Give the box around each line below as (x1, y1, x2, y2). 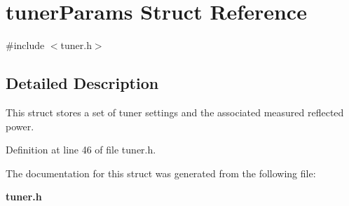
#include (6, 38, 45, 53)
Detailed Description (6, 72, 159, 94)
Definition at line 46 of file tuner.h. (6, 142, 156, 157)
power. (6, 118, 34, 133)
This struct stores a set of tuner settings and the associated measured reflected (6, 104, 344, 119)
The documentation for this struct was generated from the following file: (6, 165, 316, 180)
